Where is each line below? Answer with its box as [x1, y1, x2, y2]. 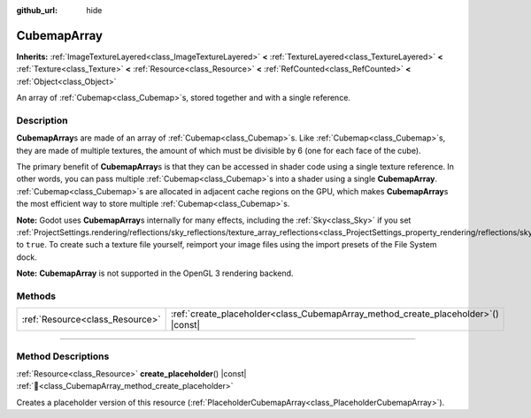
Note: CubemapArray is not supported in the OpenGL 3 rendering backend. [16, 268, 294, 278]
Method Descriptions [16, 350, 110, 362]
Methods [16, 290, 57, 302]
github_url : [16, 5, 58, 15]
